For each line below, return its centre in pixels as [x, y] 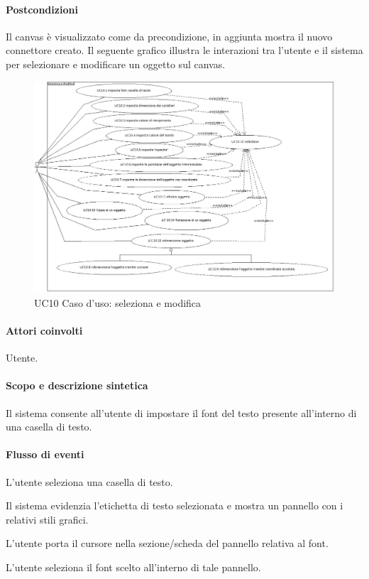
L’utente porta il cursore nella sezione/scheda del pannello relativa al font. [167, 543]
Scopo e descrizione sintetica [77, 385]
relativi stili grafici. [47, 519]
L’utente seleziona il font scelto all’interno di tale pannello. [133, 567]
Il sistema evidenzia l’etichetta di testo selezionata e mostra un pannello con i [175, 505]
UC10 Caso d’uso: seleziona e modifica [118, 302]
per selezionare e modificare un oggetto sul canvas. [116, 64]
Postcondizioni [42, 9]
